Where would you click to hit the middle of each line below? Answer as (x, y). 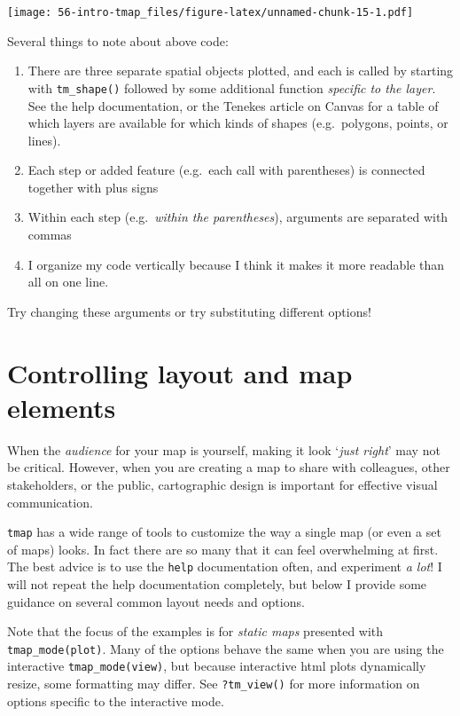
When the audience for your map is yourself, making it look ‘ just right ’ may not (224, 449)
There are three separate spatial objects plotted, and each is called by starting (241, 71)
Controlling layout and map (180, 372)
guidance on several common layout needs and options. (156, 601)
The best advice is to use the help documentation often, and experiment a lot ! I (225, 567)
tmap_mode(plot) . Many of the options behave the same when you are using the (226, 648)
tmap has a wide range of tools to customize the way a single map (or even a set (224, 532)
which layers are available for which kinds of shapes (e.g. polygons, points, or (238, 123)
